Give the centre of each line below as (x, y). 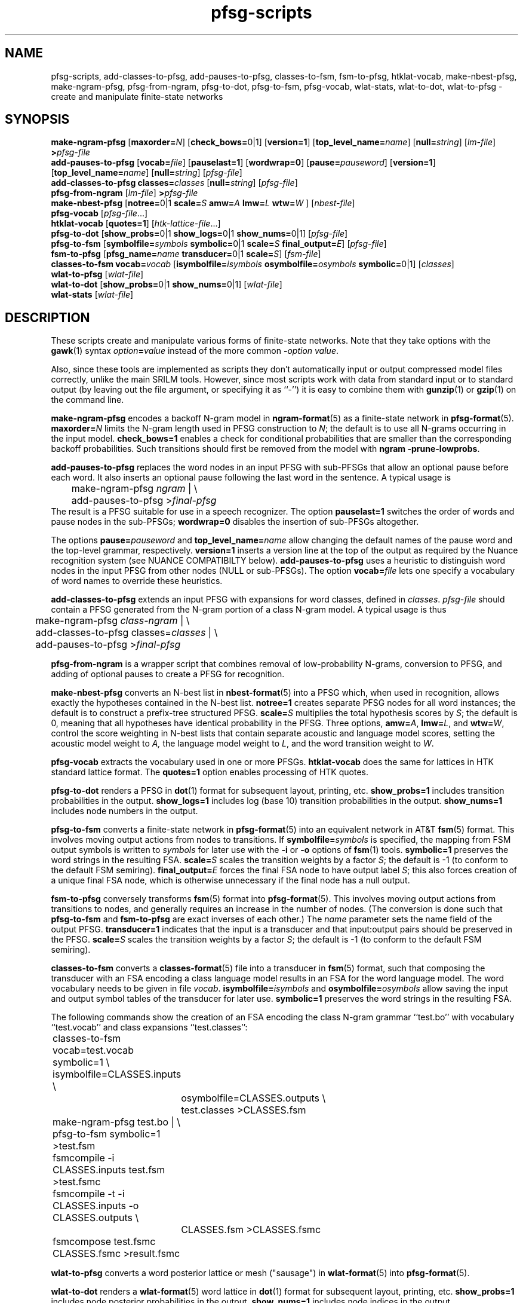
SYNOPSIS (37, 120)
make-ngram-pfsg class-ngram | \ (113, 621)
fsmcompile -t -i (89, 1194)
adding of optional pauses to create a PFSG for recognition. (168, 674)
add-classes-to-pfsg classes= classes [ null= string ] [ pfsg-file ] (174, 183)
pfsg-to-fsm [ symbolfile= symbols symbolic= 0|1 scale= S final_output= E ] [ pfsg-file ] (219, 244)
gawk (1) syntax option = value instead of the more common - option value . (195, 351)
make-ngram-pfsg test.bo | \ (117, 1122)
